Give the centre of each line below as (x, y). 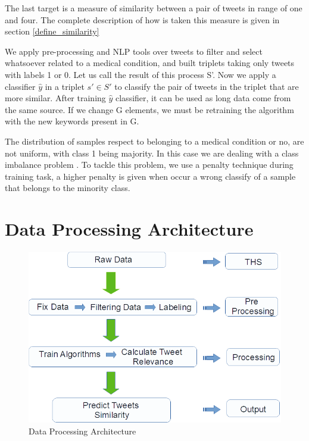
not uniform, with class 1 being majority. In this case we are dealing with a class (152, 153)
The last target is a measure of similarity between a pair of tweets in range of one (154, 8)
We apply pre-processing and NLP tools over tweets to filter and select (134, 51)
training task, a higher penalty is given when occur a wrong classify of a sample (150, 176)
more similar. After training (55, 98)
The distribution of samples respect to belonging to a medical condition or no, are (154, 141)
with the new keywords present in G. (72, 121)
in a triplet (65, 86)
